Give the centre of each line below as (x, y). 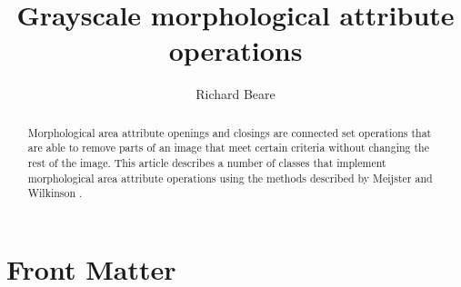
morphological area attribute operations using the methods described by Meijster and (230, 178)
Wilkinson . (55, 193)
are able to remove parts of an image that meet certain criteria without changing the (228, 148)
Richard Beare (236, 94)
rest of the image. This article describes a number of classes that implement (207, 163)
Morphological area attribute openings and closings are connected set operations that (230, 132)
